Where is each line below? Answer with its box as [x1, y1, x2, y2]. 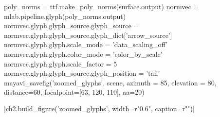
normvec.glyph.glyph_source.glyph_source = [4, 20, 139, 31]
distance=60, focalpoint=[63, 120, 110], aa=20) [4, 87, 145, 97]
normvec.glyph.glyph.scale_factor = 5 [4, 58, 117, 68]
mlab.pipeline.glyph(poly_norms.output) [4, 11, 126, 21]
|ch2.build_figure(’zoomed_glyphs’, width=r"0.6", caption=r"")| [4, 103, 195, 113]
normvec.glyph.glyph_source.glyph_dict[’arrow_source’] [4, 30, 172, 40]
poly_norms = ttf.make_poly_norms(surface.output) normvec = [4, 1, 199, 11]
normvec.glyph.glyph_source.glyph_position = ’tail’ [4, 68, 160, 78]
